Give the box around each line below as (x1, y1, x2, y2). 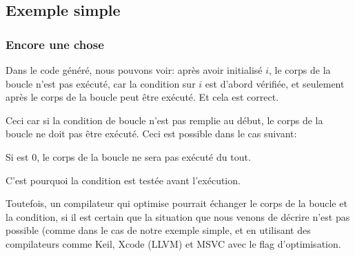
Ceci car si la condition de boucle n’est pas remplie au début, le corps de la (6, 112, 323, 127)
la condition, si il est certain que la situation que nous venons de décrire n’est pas (6, 209, 350, 224)
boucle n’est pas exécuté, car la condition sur (6, 76, 196, 90)
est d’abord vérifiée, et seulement (205, 76, 345, 90)
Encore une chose (6, 35, 104, 52)
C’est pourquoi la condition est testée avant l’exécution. (6, 173, 241, 187)
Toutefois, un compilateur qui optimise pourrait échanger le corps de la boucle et (6, 196, 347, 210)
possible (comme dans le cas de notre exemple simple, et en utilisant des (6, 223, 311, 237)
